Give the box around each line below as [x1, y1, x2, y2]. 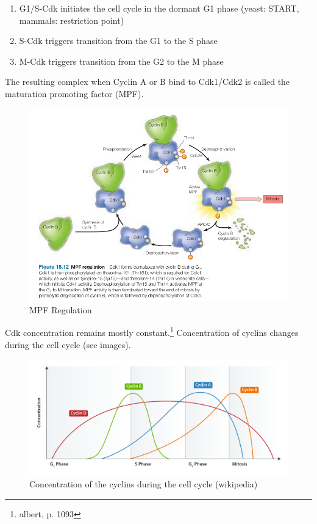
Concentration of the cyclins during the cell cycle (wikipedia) [29, 478, 258, 490]
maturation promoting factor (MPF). [5, 87, 144, 100]
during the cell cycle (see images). [5, 338, 131, 351]
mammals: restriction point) [19, 13, 124, 26]
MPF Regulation [29, 303, 92, 316]
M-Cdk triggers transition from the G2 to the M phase [19, 54, 224, 67]
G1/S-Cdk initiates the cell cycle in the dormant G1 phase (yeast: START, [19, 2, 299, 14]
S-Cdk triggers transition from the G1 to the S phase [19, 34, 218, 47]
